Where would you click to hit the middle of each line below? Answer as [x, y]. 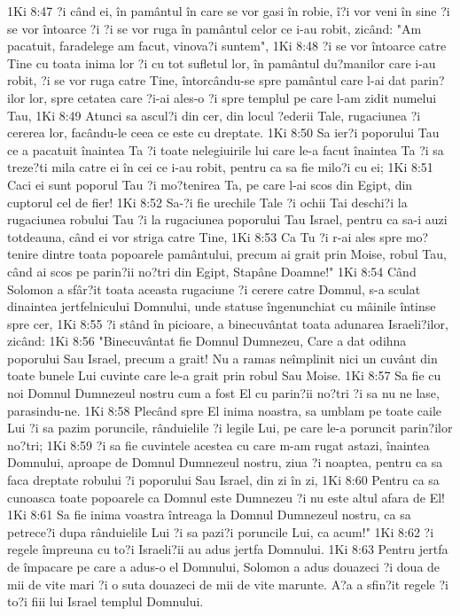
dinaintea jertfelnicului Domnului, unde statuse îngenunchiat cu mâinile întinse [222, 306]
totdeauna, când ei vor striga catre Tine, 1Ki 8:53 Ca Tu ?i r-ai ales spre [205, 236]
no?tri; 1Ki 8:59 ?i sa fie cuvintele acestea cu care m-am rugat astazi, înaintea [218, 444]
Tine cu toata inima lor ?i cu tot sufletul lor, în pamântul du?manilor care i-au [222, 62]
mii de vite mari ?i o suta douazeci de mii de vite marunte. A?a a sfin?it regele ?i [228, 584]
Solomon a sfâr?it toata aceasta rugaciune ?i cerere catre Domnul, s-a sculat [214, 289]
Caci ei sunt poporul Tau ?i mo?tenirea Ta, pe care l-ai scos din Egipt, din [210, 184]
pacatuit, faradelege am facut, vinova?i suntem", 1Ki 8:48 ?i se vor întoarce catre [227, 46]
